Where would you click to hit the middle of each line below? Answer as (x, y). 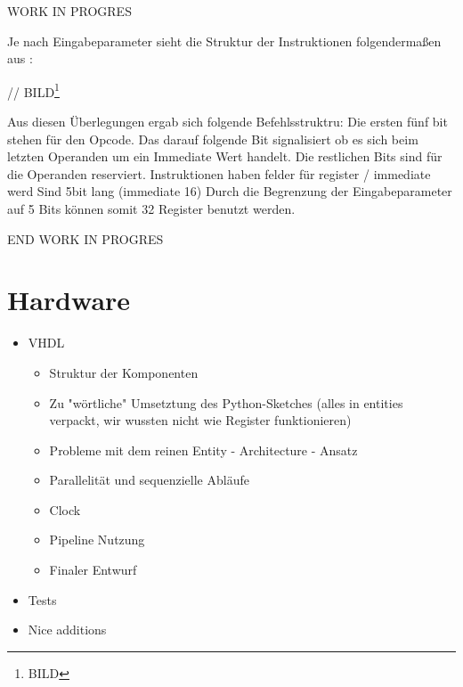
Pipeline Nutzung (97, 540)
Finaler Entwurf (93, 570)
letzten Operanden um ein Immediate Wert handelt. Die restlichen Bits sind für (225, 156)
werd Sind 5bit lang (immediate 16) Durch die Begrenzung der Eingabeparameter (230, 191)
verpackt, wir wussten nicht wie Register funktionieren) (200, 420)
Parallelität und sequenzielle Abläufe (149, 480)
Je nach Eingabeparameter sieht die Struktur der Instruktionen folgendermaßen (224, 41)
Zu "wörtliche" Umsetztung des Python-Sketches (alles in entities (226, 402)
